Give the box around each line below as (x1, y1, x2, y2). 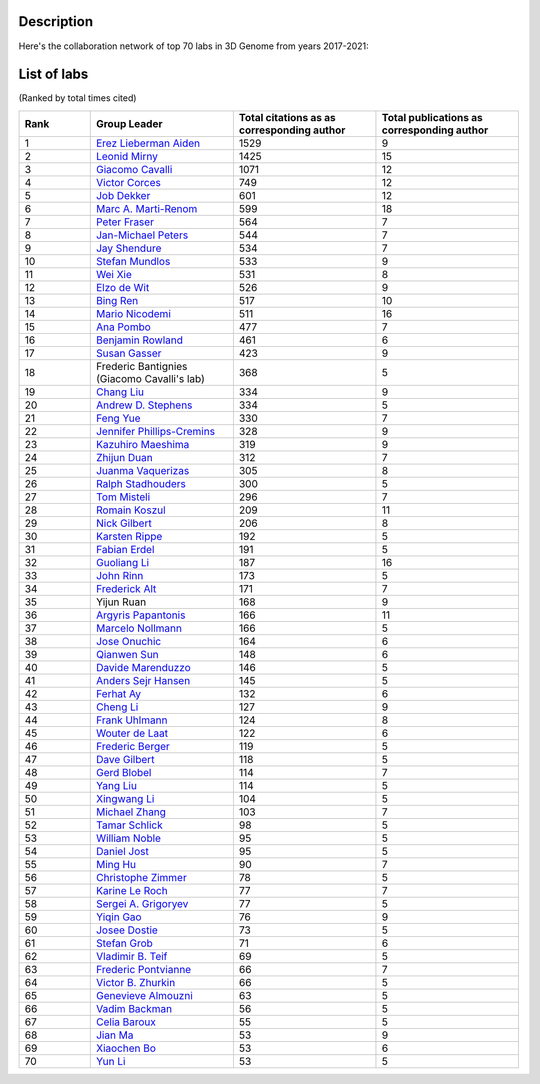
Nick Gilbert (95, 516, 152, 530)
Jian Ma (95, 1028, 134, 1042)
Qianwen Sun (95, 647, 159, 661)
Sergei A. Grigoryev (95, 896, 189, 910)
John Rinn (95, 568, 144, 582)
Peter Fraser (95, 215, 155, 229)
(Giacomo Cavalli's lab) (95, 371, 205, 385)
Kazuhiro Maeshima (95, 437, 190, 451)
